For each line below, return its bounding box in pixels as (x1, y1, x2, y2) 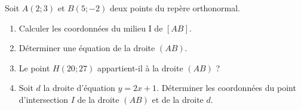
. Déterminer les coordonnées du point (156, 81, 296, 94)
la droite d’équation (43, 81, 115, 94)
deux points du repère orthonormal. (109, 2, 240, 14)
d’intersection (19, 93, 68, 105)
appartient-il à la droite (97, 61, 183, 74)
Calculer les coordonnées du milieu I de (19, 21, 163, 34)
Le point (19, 61, 50, 74)
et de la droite (152, 93, 204, 105)
